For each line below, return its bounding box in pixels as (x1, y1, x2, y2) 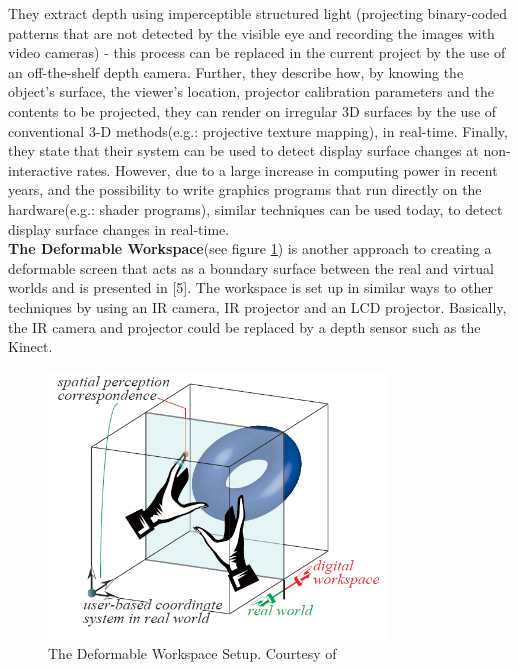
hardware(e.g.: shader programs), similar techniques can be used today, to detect (8, 198, 503, 219)
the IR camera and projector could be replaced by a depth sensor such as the (8, 316, 481, 337)
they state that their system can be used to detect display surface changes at (8, 140, 479, 161)
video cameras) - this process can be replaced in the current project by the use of (8, 42, 506, 63)
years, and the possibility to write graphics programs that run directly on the (8, 179, 482, 200)
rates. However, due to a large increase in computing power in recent (76, 159, 498, 180)
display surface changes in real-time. (8, 218, 230, 239)
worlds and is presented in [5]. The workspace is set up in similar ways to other (8, 277, 493, 298)
